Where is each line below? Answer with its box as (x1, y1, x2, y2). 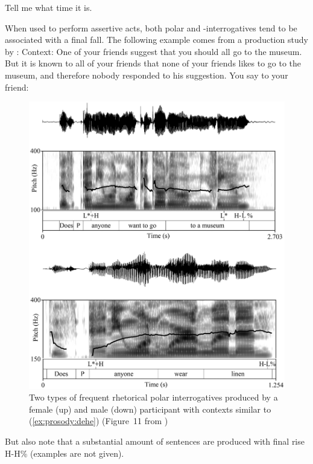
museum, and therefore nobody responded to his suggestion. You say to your (5, 68, 288, 81)
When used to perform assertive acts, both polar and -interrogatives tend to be (5, 21, 297, 34)
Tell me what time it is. (5, 1, 92, 13)
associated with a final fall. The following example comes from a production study (5, 33, 308, 46)
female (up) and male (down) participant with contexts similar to (29, 402, 271, 415)
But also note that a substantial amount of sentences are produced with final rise (5, 435, 305, 448)
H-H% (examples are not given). (5, 446, 124, 459)
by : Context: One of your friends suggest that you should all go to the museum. (5, 45, 302, 57)
